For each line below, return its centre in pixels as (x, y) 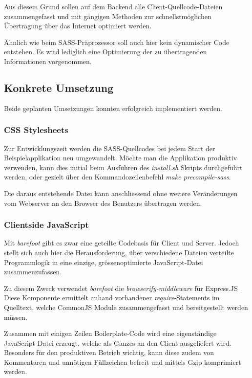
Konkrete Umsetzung (59, 87)
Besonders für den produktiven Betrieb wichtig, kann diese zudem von (109, 352)
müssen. (16, 317)
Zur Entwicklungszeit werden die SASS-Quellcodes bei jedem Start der (110, 148)
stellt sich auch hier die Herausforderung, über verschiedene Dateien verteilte (119, 252)
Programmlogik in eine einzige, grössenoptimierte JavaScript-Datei (104, 262)
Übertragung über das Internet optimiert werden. (78, 26)
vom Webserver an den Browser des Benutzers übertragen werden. (103, 203)
